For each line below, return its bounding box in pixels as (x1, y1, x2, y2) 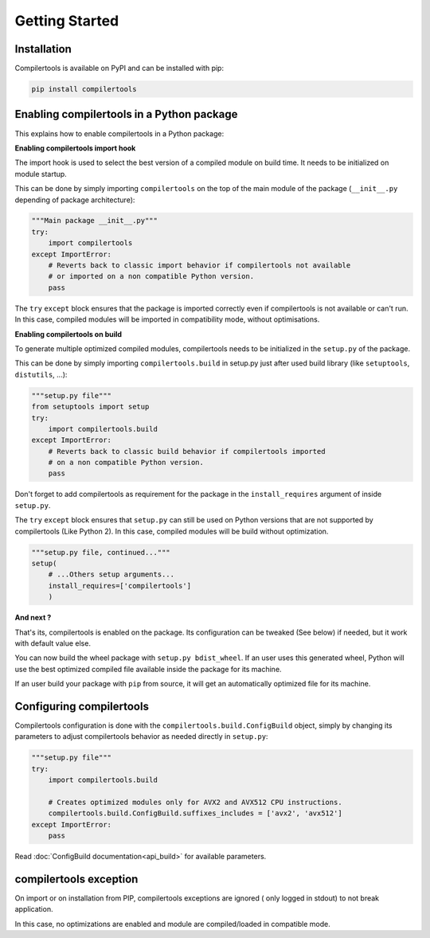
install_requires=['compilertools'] (48, 581, 191, 590)
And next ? (14, 613, 52, 623)
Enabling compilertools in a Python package (14, 107, 238, 121)
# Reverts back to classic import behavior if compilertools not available (48, 261, 351, 270)
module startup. (14, 169, 67, 178)
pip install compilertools (31, 84, 137, 94)
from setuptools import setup (31, 402, 150, 412)
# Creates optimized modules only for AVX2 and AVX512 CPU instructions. (48, 797, 342, 807)
